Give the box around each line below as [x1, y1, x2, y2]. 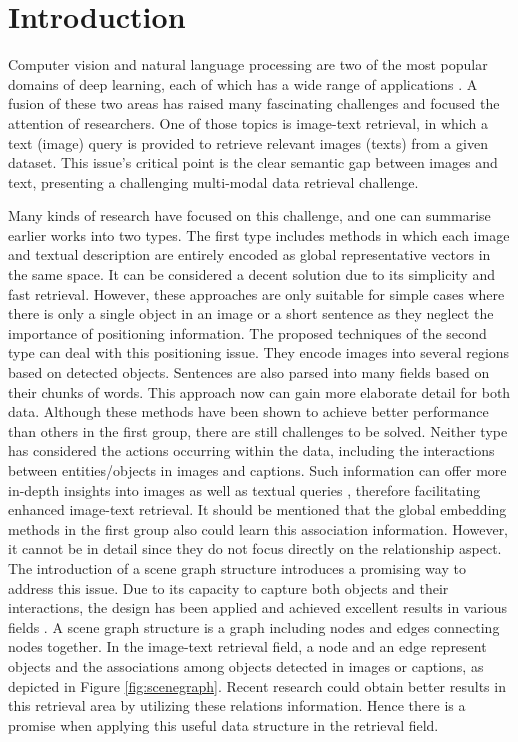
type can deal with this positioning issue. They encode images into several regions [8, 342, 510, 363]
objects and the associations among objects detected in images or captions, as [8, 655, 484, 676]
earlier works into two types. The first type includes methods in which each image [8, 224, 510, 245]
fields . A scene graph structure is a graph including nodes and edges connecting [8, 616, 500, 637]
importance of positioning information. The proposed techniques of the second [8, 322, 487, 343]
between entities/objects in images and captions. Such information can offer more [8, 460, 507, 480]
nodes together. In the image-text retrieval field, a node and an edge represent [8, 636, 487, 657]
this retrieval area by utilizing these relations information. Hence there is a [8, 695, 466, 716]
